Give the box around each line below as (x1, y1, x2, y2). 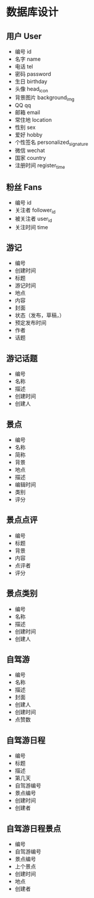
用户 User (6, 31, 42, 41)
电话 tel (14, 63, 33, 70)
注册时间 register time (14, 162, 65, 171)
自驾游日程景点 (6, 823, 61, 834)
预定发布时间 (14, 319, 46, 326)
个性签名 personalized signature (14, 138, 88, 147)
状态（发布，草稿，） (14, 311, 65, 319)
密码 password (14, 70, 52, 78)
